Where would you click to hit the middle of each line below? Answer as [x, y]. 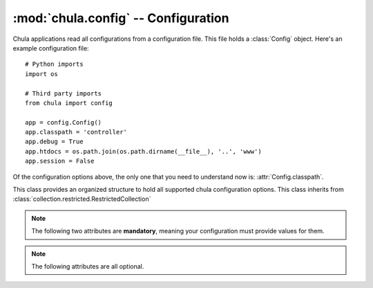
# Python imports [54, 64]
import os [41, 74]
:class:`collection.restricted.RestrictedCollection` [82, 199]
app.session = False [60, 161]
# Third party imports [64, 93]
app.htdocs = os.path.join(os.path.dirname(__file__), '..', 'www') [143, 151]
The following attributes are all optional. [88, 266]
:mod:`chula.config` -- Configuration [121, 18]
